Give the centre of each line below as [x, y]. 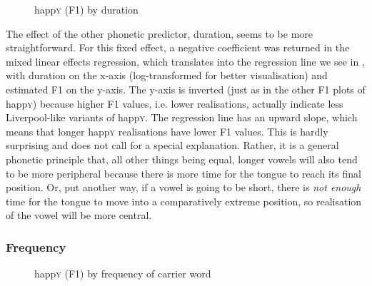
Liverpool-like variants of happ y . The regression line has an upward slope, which [182, 117]
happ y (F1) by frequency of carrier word [123, 274]
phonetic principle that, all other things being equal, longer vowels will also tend [182, 159]
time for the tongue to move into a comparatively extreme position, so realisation [184, 201]
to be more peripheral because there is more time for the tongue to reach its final [184, 173]
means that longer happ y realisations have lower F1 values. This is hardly [167, 131]
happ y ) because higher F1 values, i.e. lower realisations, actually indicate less [175, 103]
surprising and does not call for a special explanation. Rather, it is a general [172, 145]
